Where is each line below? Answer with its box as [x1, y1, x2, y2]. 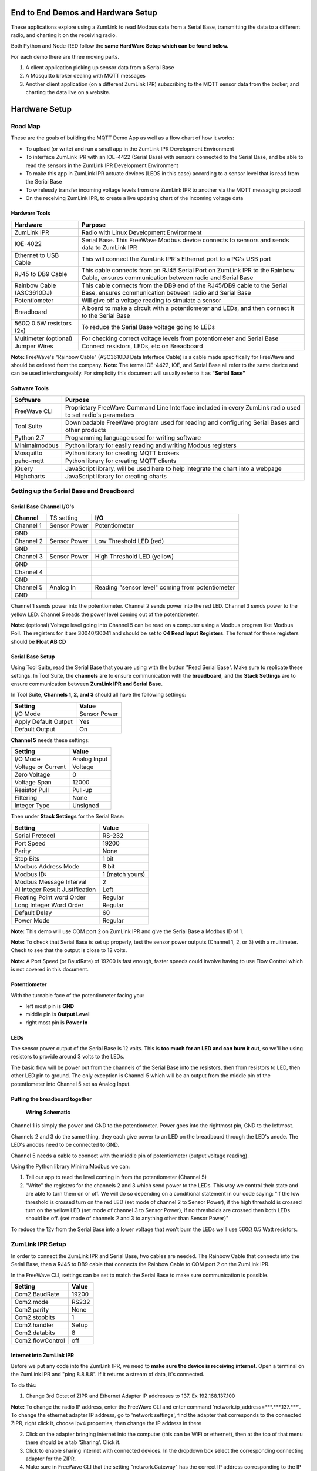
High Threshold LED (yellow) [95, 553, 174, 561]
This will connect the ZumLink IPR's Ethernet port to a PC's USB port [81, 255, 271, 263]
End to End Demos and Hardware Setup [11, 8, 158, 18]
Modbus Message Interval [14, 877, 87, 886]
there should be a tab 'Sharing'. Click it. [25, 1439, 121, 1446]
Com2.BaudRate [14, 1290, 60, 1299]
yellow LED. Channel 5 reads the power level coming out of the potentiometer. [11, 611, 200, 618]
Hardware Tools [11, 209, 50, 217]
